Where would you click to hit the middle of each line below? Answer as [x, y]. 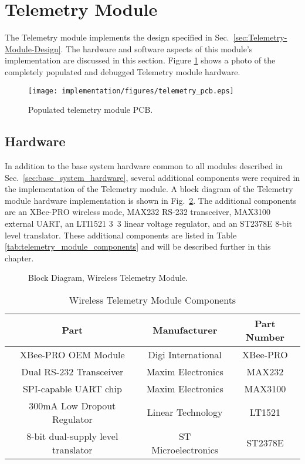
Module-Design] [33, 48]
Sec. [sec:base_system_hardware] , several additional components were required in [152, 177]
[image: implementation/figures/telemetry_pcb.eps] [131, 91]
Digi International [185, 354]
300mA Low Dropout [72, 405]
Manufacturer [185, 330]
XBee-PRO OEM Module [72, 354]
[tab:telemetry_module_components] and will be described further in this [138, 246]
